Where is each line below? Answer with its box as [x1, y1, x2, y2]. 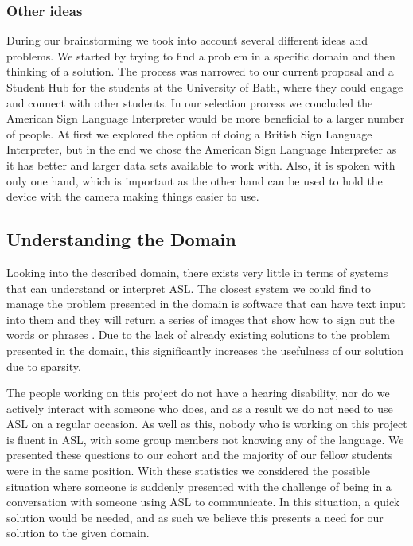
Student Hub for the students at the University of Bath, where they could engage [6, 79, 403, 95]
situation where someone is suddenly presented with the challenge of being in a [6, 478, 392, 494]
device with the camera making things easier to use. [6, 188, 259, 205]
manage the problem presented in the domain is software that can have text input [6, 295, 406, 312]
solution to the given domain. [6, 525, 150, 541]
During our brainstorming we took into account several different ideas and [6, 32, 368, 49]
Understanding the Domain [6, 227, 236, 252]
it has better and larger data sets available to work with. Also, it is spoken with [6, 156, 395, 173]
